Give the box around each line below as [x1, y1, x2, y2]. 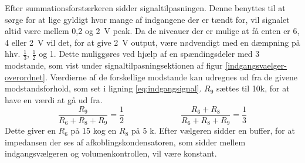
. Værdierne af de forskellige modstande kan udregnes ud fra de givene [45, 70, 298, 83]
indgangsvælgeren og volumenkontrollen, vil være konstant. [5, 147, 217, 159]
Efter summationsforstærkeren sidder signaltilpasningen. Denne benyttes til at [5, 2, 286, 13]
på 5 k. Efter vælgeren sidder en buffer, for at [131, 124, 295, 137]
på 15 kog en [70, 124, 117, 137]
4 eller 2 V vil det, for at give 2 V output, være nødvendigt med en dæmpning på [5, 36, 300, 48]
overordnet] [5, 70, 45, 83]
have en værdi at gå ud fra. [5, 93, 103, 106]
